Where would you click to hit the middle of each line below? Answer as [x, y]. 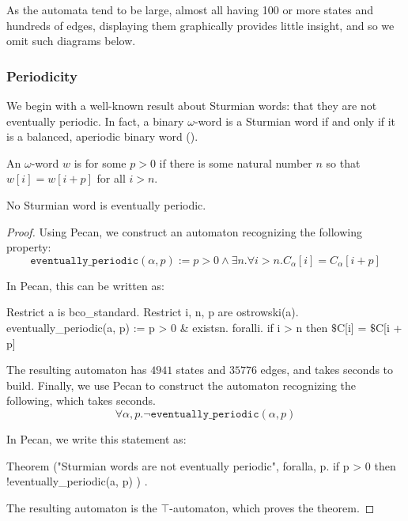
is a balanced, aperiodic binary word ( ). [102, 136]
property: [29, 247]
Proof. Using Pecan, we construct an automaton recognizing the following [184, 231]
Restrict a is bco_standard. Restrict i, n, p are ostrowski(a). [153, 312]
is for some [100, 162]
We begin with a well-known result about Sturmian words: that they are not [192, 105]
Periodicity [42, 76]
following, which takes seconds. [81, 400]
